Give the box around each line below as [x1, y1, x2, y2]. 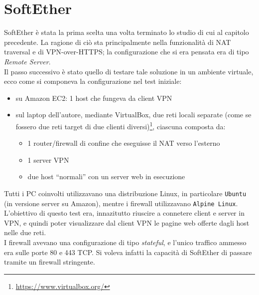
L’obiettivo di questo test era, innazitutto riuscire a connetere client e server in [4, 208, 245, 218]
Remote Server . [4, 56, 51, 66]
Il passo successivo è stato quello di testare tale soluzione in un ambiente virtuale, [4, 66, 254, 76]
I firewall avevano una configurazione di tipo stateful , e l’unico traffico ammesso [4, 237, 247, 247]
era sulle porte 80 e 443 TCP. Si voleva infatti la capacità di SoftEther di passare [4, 247, 252, 257]
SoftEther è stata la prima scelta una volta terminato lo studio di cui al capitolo [4, 27, 249, 37]
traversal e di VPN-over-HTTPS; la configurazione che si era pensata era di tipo [4, 46, 249, 57]
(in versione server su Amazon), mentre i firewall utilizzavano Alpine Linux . [4, 198, 238, 208]
